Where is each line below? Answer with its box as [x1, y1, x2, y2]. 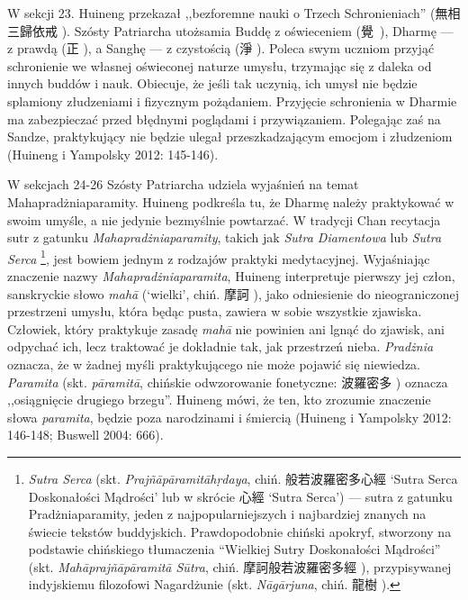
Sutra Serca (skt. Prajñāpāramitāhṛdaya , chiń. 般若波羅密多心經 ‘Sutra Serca [28, 468, 458, 487]
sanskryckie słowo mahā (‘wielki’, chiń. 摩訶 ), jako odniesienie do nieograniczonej [7, 284, 459, 303]
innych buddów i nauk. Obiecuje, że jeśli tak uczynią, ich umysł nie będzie [7, 74, 418, 93]
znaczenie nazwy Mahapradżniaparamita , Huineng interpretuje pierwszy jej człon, [7, 266, 455, 285]
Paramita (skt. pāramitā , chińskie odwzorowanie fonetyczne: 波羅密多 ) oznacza [7, 372, 448, 391]
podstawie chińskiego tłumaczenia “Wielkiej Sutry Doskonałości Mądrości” [28, 540, 441, 559]
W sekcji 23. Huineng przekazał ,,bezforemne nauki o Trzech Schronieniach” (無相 [7, 4, 461, 22]
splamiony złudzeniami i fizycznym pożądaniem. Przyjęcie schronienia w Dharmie [7, 91, 457, 110]
